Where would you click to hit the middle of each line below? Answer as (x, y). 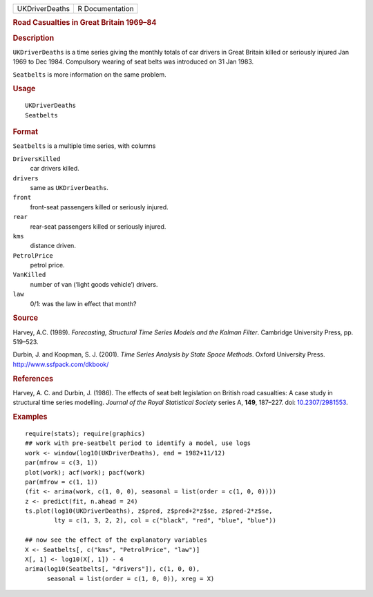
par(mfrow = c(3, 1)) (61, 463)
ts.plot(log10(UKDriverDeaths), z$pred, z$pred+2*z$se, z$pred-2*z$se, (149, 511)
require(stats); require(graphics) (85, 433)
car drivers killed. (55, 169)
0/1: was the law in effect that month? (83, 303)
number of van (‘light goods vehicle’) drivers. (94, 284)
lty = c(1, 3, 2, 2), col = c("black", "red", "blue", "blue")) (165, 521)
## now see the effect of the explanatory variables (116, 540)
